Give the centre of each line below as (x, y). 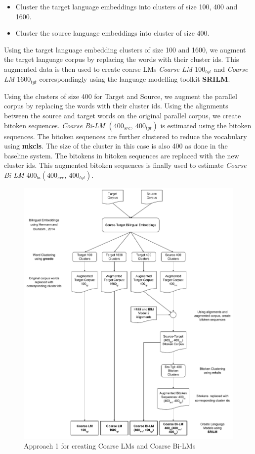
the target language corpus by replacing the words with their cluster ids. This (122, 59)
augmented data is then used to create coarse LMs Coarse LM (98, 69)
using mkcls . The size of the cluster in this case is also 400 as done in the (116, 146)
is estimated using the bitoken (206, 125)
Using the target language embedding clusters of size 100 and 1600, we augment (125, 49)
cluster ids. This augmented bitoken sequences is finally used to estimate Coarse (125, 165)
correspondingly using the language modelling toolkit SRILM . (135, 79)
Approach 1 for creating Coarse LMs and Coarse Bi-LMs (110, 446)
